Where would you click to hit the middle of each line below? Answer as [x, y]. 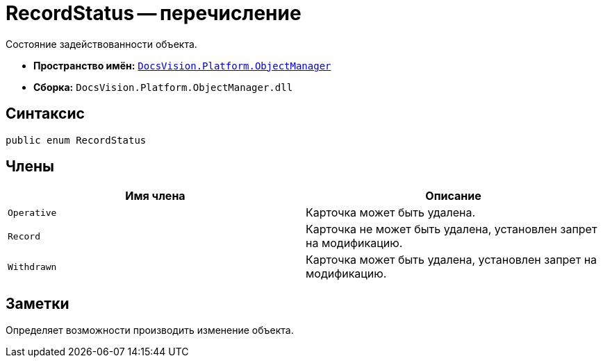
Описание [453, 196]
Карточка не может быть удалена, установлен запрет [452, 229]
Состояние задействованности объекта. [101, 44]
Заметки [38, 303]
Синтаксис [45, 114]
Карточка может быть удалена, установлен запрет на [452, 260]
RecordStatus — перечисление [154, 13]
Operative [32, 212]
